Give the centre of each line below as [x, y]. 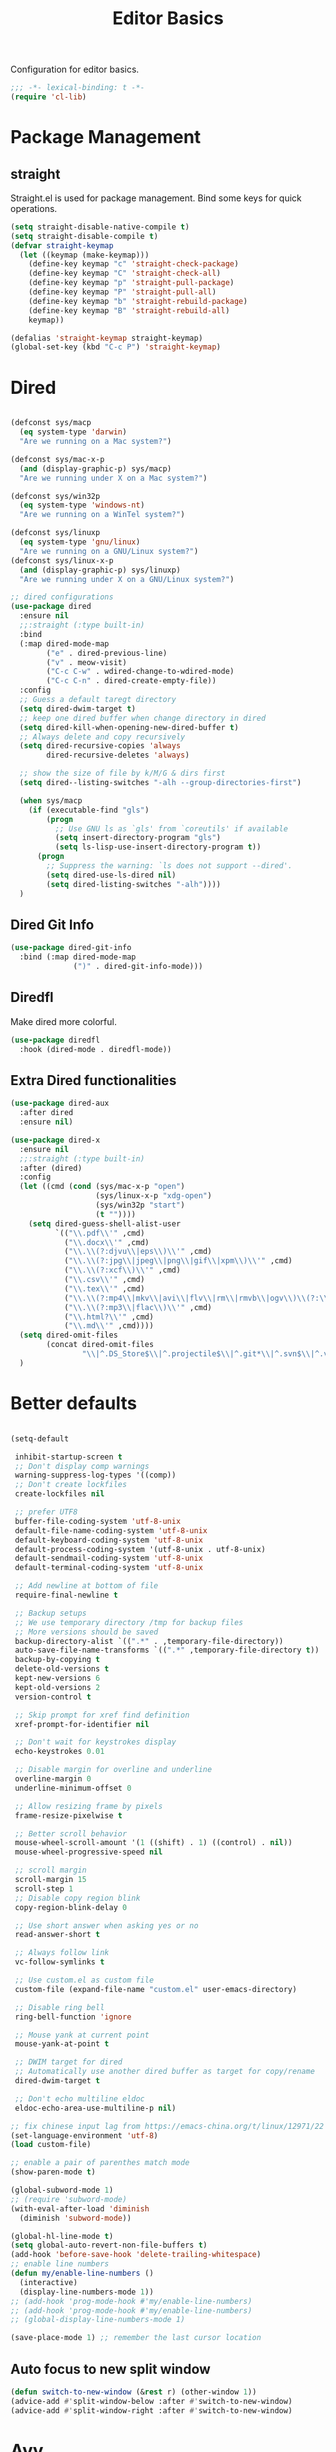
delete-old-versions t [62, 1669]
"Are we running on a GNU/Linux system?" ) [109, 551]
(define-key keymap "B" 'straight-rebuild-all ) [129, 310]
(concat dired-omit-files [100, 1345]
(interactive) [48, 2282]
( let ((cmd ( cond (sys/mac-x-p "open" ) [102, 1187]
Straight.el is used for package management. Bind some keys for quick [156, 198]
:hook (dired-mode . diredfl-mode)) [95, 1049]
